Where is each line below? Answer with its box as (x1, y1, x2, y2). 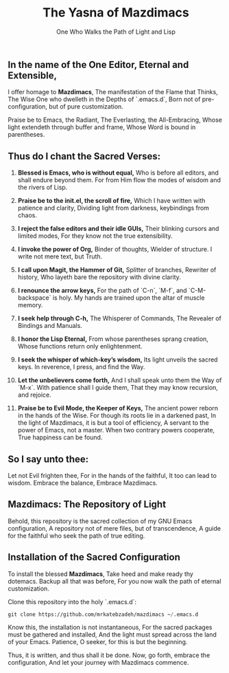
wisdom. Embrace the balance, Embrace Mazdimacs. (8, 478, 158, 487)
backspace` (17, 294, 51, 302)
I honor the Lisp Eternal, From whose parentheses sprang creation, (17, 335, 208, 343)
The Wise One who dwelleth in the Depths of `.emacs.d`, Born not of (8, 95, 201, 104)
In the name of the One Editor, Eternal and (8, 58, 189, 70)
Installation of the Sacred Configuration (8, 551, 181, 563)
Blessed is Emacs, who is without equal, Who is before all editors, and (17, 168, 219, 177)
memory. (17, 301, 43, 309)
